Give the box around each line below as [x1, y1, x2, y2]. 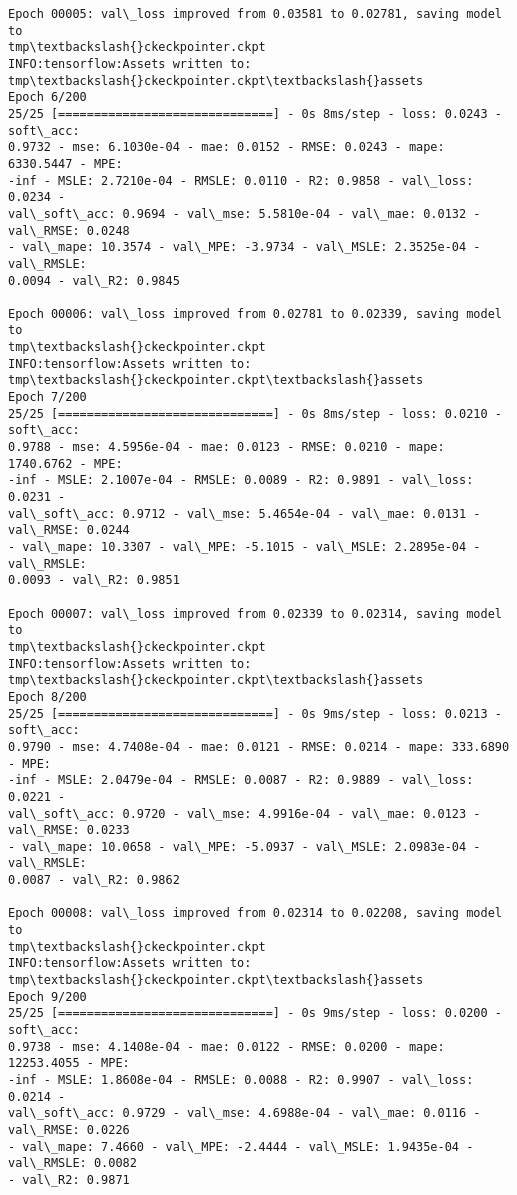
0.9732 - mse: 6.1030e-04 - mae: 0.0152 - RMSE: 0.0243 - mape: [8, 140, 445, 155]
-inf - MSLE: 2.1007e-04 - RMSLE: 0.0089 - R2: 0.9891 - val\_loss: [8, 473, 474, 488]
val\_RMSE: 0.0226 [8, 1122, 130, 1137]
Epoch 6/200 [8, 90, 87, 105]
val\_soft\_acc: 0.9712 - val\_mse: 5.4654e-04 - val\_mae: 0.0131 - [8, 506, 481, 521]
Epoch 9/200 [8, 989, 87, 1004]
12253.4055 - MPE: [8, 1056, 130, 1071]
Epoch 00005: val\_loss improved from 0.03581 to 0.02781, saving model [8, 7, 502, 21]
